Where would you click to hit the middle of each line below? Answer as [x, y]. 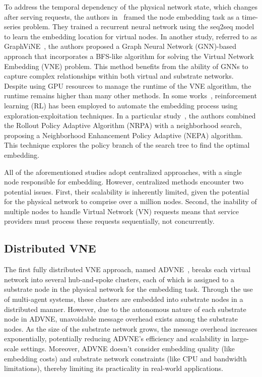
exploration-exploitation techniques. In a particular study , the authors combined [130, 115]
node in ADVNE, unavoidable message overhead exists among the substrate [121, 319]
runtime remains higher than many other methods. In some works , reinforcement [130, 96]
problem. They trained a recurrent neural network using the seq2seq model [139, 26]
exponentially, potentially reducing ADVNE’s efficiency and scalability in [117, 338]
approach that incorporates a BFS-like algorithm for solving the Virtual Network [129, 56]
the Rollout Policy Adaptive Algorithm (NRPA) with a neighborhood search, [123, 125]
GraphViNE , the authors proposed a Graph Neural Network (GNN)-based [120, 46]
